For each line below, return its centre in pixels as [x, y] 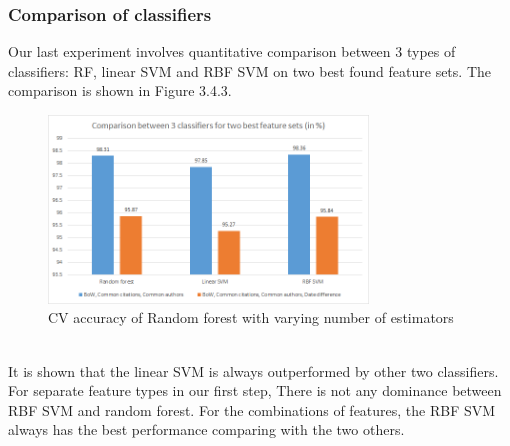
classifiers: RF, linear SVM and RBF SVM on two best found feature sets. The [249, 70]
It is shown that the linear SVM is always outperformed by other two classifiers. [253, 370]
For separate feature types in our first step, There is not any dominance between [255, 390]
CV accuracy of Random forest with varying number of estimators [251, 317]
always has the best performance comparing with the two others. [206, 429]
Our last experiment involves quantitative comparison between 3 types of [232, 51]
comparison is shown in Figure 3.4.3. [120, 90]
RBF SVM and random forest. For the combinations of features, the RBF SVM [252, 409]
